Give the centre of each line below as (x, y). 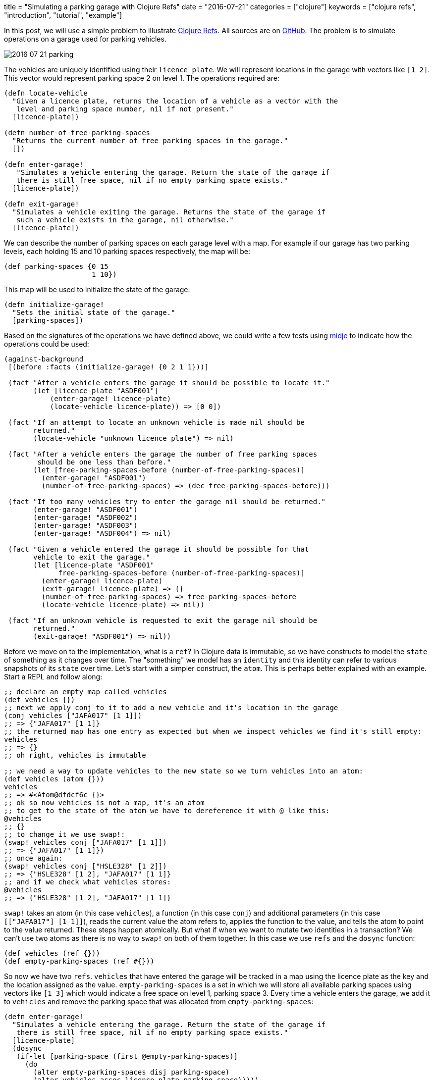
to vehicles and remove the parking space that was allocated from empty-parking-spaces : (159, 1002)
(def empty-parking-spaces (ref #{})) (79, 961)
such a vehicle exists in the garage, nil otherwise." (125, 220)
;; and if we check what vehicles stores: (88, 882)
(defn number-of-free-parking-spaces (77, 133)
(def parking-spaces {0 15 (56, 266)
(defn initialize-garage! (54, 305)
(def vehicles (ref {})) (52, 953)
